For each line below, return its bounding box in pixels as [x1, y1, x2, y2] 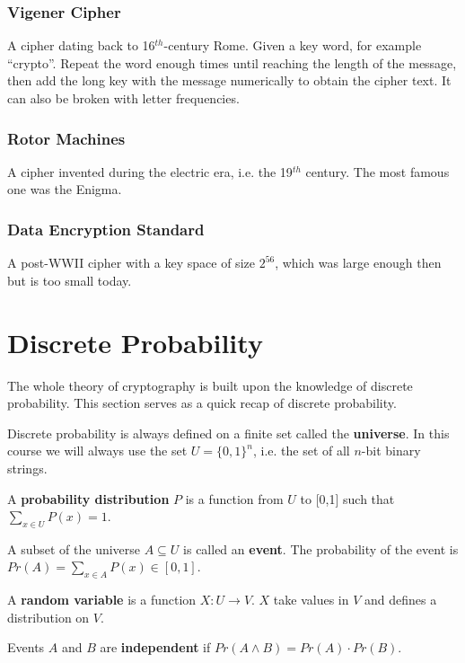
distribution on [7, 607, 90, 626]
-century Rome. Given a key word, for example [163, 36, 422, 55]
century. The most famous [305, 162, 450, 181]
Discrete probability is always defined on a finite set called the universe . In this [7, 423, 450, 442]
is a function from [185, 489, 284, 508]
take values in [273, 590, 349, 609]
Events [7, 638, 45, 657]
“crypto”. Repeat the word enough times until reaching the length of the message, [7, 53, 457, 72]
